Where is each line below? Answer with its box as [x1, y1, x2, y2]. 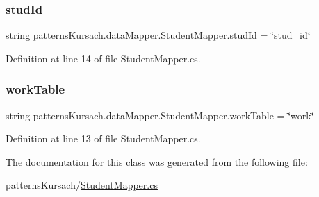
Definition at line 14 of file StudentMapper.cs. [6, 51, 201, 65]
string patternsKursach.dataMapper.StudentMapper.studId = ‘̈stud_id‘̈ [6, 28, 311, 42]
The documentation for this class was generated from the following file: [6, 154, 308, 169]
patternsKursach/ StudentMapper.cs [6, 178, 158, 192]
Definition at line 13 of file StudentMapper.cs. [6, 131, 201, 146]
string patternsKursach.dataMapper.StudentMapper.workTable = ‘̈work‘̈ [6, 108, 314, 122]
